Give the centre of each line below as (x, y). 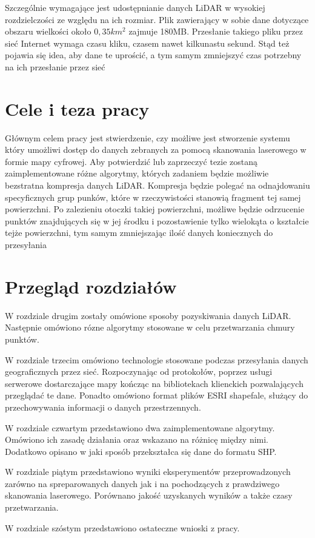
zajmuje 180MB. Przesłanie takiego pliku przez (216, 31)
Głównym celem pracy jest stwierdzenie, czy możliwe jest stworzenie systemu (148, 137)
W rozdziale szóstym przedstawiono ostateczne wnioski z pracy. (122, 527)
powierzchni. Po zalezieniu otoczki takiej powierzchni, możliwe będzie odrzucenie (155, 209)
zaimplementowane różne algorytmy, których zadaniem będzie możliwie (137, 173)
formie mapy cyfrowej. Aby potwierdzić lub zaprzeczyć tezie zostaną (131, 161)
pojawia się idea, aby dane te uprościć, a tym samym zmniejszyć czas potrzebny (153, 55)
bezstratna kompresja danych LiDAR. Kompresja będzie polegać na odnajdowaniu (157, 185)
